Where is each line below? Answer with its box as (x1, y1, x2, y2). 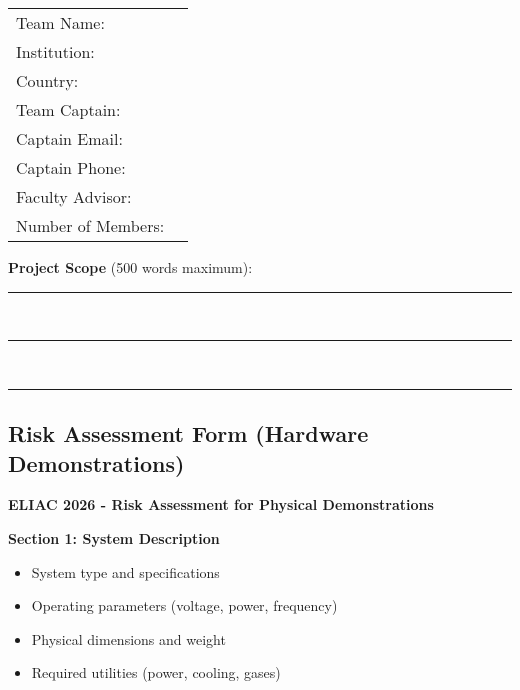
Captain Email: (16, 127, 123, 150)
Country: (16, 69, 79, 92)
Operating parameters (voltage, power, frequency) (31, 595, 338, 616)
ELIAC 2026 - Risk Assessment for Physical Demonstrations (8, 494, 434, 515)
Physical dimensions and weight (31, 628, 226, 649)
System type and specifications (31, 561, 220, 582)
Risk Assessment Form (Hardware (8, 418, 369, 449)
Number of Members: (16, 214, 165, 237)
